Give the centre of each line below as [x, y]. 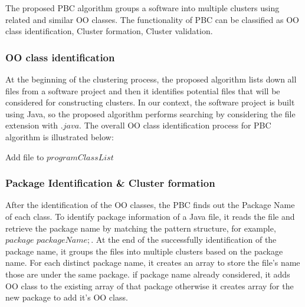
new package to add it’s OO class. [67, 297]
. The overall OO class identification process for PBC [175, 125]
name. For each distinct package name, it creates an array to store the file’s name [153, 263]
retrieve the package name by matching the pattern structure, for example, [141, 228]
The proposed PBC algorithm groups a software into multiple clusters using [142, 8]
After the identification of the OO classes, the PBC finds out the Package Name [150, 205]
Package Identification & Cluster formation [110, 183]
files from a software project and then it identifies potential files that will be [143, 90]
